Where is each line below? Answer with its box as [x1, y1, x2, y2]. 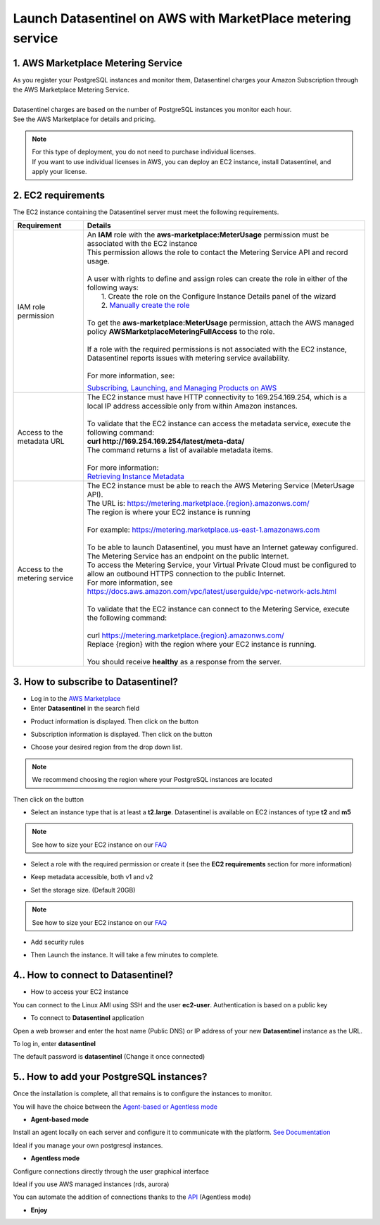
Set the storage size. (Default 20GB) [30, 885, 136, 894]
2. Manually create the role [101, 300, 190, 310]
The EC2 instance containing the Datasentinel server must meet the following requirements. [13, 208, 279, 216]
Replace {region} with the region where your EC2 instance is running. [87, 640, 317, 649]
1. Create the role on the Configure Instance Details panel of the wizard [101, 292, 336, 301]
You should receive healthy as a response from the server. [87, 657, 281, 667]
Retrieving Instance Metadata [87, 472, 184, 482]
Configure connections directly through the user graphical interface [13, 1167, 209, 1176]
